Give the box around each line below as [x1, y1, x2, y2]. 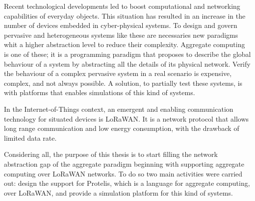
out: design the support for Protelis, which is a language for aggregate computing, [4, 178, 250, 188]
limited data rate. [4, 132, 57, 143]
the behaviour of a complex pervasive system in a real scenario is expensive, [4, 68, 232, 78]
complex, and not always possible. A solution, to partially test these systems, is [4, 77, 243, 88]
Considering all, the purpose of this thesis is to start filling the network [4, 149, 218, 159]
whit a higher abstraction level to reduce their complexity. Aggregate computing [4, 39, 245, 50]
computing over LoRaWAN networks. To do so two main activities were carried [4, 168, 243, 178]
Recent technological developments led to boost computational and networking [4, 1, 240, 11]
